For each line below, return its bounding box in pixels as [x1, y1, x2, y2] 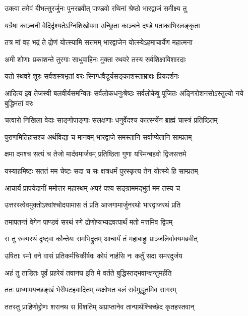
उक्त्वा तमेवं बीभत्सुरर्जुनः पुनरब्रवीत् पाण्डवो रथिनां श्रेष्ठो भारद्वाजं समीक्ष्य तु [5, 3, 187, 13]
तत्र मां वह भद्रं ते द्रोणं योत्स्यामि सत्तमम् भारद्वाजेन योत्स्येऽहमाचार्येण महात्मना [5, 37, 193, 47]
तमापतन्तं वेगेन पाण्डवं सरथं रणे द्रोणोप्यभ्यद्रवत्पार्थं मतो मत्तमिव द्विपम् [5, 216, 173, 227]
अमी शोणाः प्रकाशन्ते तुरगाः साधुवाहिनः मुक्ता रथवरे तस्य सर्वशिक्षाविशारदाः [5, 54, 186, 64]
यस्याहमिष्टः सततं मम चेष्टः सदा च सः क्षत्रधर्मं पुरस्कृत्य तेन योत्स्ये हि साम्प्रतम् [5, 165, 198, 176]
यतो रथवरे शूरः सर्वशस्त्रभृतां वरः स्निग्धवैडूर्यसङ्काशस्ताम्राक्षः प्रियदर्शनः [5, 71, 179, 81]
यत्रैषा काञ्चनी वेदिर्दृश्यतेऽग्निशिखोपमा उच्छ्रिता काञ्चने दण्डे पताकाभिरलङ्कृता [5, 20, 200, 30]
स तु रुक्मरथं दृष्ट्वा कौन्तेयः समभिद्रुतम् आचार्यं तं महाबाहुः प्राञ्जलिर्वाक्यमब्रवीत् [5, 233, 198, 244]
